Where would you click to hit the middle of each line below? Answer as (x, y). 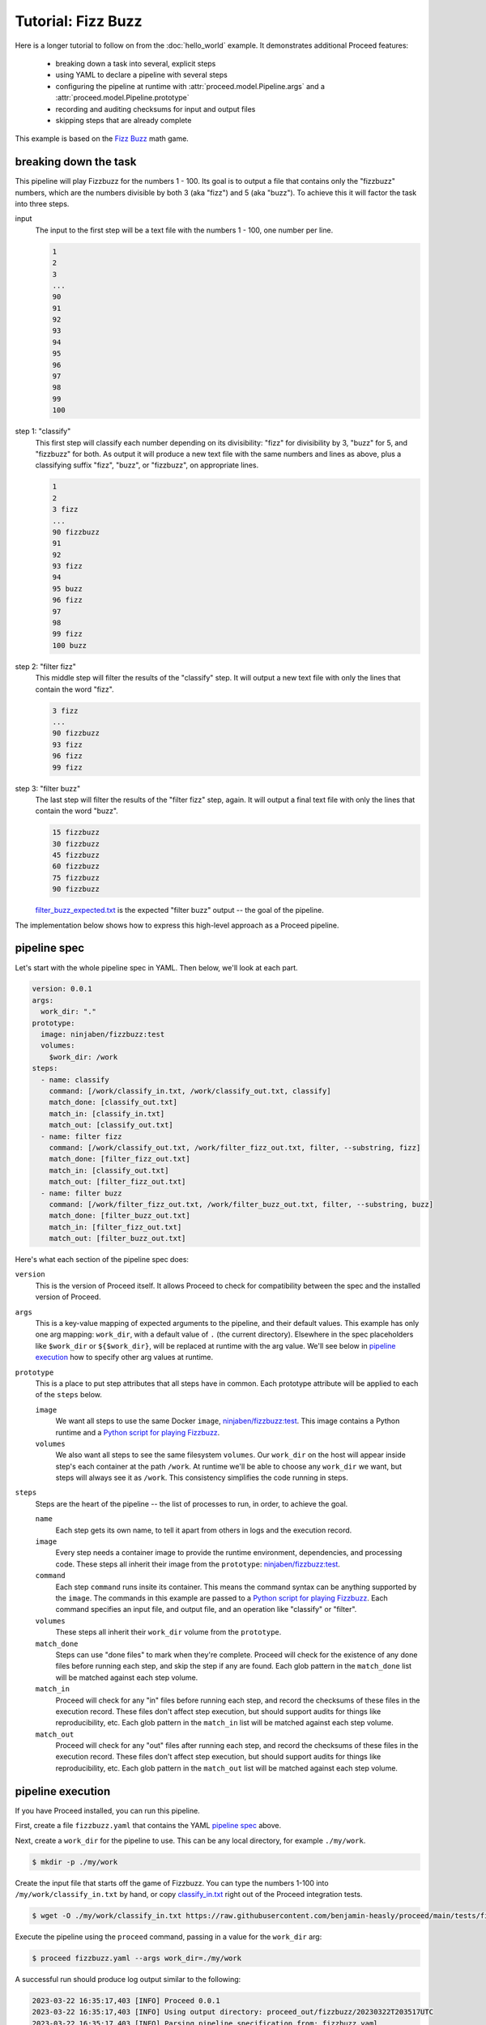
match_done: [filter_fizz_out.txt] (119, 1159)
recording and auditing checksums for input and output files (156, 109)
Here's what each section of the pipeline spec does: (102, 1260)
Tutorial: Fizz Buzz (79, 21)
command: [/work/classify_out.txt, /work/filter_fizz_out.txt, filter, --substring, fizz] (235, 1147)
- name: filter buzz (81, 1193)
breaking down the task (76, 162)
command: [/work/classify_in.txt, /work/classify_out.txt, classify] (190, 1091)
